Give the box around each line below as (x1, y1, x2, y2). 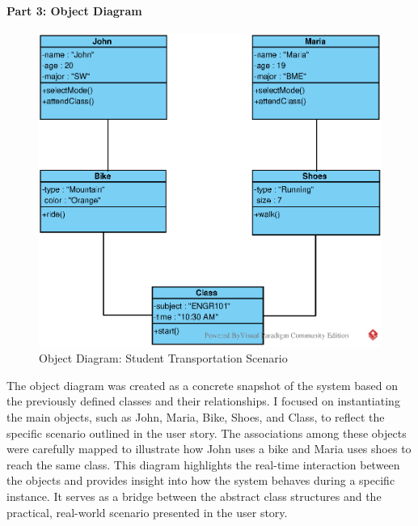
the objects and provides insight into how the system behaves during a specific (6, 472, 395, 489)
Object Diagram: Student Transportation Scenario (39, 350, 288, 367)
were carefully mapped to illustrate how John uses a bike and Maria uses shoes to (6, 440, 412, 457)
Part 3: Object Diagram (6, 2, 142, 19)
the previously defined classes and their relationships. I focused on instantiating (6, 392, 400, 409)
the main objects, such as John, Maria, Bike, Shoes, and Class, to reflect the (6, 409, 385, 426)
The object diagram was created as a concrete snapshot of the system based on (6, 376, 398, 393)
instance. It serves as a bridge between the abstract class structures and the (6, 488, 382, 505)
